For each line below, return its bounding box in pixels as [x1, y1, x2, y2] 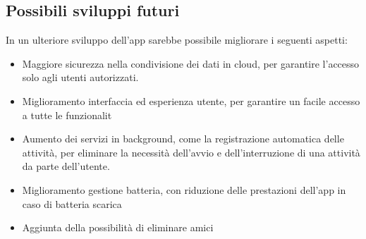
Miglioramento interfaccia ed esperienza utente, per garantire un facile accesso [22, 93, 360, 108]
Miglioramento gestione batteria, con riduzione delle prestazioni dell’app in [22, 182, 346, 197]
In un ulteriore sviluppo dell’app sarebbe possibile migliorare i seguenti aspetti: [6, 32, 348, 47]
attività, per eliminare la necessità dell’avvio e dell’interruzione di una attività [22, 145, 360, 159]
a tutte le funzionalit [22, 107, 112, 122]
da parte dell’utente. [22, 159, 110, 173]
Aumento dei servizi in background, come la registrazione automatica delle [22, 131, 344, 146]
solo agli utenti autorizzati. [22, 70, 139, 85]
